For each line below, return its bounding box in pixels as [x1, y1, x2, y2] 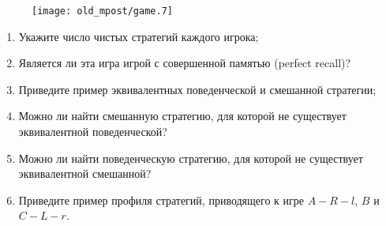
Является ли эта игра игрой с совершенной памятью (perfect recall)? [18, 55, 351, 71]
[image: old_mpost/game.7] [32, 6, 173, 17]
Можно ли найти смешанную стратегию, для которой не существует [18, 107, 347, 124]
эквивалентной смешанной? [18, 165, 152, 182]
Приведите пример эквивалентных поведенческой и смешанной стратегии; [18, 81, 377, 97]
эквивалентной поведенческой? [18, 123, 167, 140]
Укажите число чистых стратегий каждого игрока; [18, 28, 259, 44]
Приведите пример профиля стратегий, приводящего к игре [18, 191, 305, 208]
